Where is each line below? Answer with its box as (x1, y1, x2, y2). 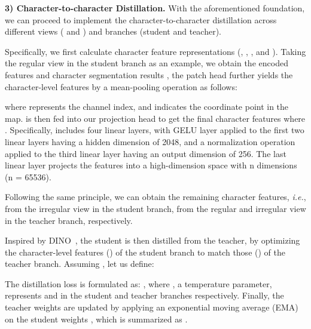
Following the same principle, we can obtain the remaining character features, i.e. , (5, 190, 306, 203)
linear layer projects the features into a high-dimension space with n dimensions (5, 159, 297, 171)
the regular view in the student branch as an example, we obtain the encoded (5, 57, 288, 69)
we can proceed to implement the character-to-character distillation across (5, 13, 277, 26)
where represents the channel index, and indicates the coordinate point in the (5, 100, 289, 113)
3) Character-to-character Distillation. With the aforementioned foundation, (5, 2, 305, 14)
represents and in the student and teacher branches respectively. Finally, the (5, 289, 284, 302)
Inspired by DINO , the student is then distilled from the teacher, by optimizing (5, 234, 300, 247)
